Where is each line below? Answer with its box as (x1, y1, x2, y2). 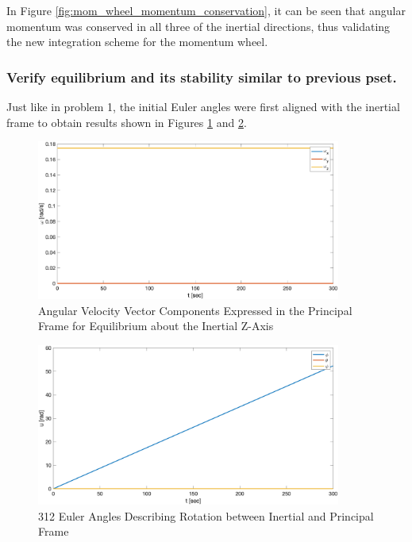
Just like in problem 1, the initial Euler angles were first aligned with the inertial (6, 98, 400, 114)
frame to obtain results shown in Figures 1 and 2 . (6, 113, 247, 130)
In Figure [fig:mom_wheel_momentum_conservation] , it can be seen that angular (6, 2, 406, 18)
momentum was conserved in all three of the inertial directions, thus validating (6, 17, 391, 34)
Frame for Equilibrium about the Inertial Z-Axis (38, 317, 274, 334)
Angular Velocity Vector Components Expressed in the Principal (38, 302, 352, 318)
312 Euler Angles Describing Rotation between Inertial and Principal (38, 507, 374, 524)
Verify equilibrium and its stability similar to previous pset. (6, 67, 397, 86)
